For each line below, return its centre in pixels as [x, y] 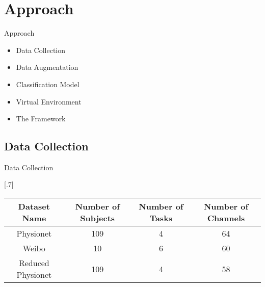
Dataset [34, 206]
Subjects [98, 218]
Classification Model [48, 84]
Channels [226, 218]
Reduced [34, 263]
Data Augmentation [47, 67]
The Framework [41, 119]
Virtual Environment [49, 101]
